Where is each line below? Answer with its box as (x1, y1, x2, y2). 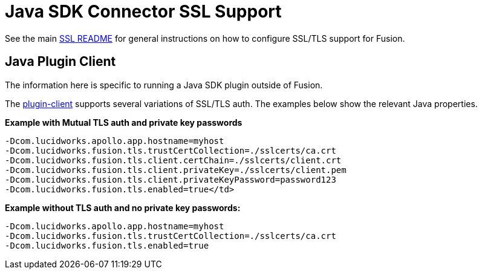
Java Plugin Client (5, 54, 116, 70)
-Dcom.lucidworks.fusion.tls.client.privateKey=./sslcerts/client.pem (5, 165, 347, 175)
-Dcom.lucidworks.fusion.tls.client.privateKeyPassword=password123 (5, 174, 336, 184)
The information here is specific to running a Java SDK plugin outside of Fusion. (5, 79, 323, 90)
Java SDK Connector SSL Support (5, 1, 282, 22)
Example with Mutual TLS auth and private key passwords (5, 117, 243, 128)
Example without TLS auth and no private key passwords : (5, 202, 241, 213)
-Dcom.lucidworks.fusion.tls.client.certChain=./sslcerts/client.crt (5, 155, 342, 165)
